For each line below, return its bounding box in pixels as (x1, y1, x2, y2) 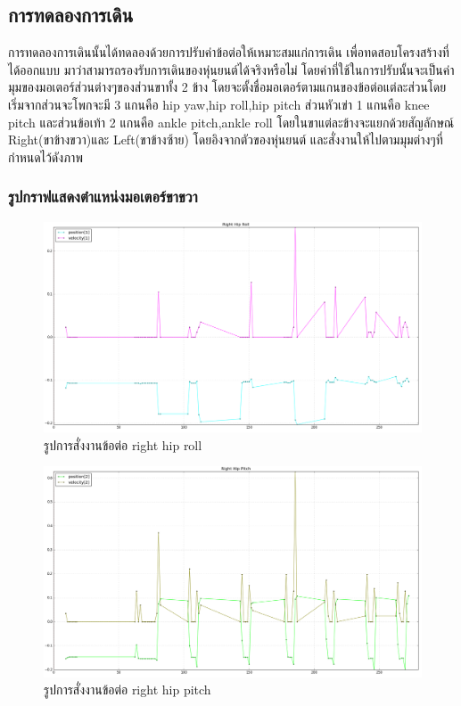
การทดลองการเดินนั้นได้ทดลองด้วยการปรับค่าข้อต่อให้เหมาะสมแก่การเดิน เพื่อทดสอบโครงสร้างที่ (8, 43, 449, 62)
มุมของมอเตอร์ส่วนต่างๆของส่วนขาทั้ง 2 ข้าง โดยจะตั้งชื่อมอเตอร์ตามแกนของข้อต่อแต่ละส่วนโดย (8, 78, 447, 96)
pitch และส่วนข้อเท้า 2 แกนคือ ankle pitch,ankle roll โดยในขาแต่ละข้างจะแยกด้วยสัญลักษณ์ (8, 112, 455, 131)
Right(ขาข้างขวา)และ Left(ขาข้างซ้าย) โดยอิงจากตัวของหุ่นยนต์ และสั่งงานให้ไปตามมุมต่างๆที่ (8, 130, 443, 149)
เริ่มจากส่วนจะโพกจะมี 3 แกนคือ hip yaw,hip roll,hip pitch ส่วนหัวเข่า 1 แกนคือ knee (8, 94, 430, 113)
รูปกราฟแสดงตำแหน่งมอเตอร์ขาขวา (8, 185, 198, 208)
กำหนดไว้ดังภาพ (8, 147, 83, 166)
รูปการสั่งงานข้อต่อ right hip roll (44, 435, 202, 454)
